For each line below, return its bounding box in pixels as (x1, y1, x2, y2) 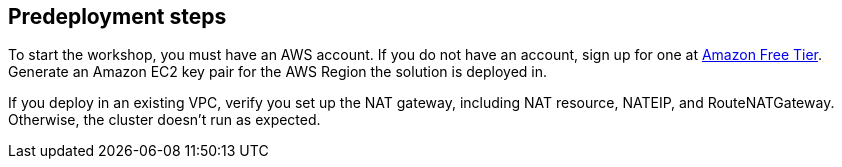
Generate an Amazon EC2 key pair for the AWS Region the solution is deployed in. (8, 63, 547, 81)
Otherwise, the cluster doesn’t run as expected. (8, 111, 321, 129)
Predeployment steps (8, 4, 227, 29)
